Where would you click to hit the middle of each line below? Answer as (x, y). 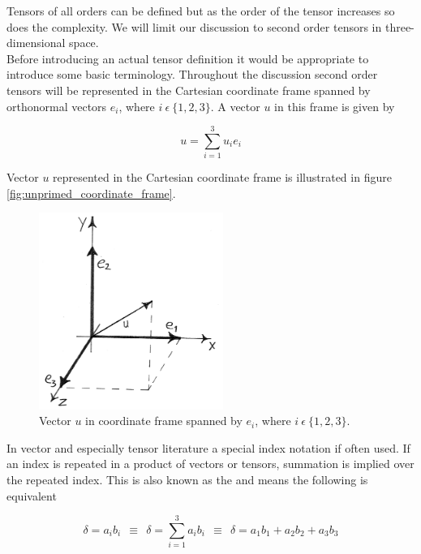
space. (84, 43)
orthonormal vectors (57, 106)
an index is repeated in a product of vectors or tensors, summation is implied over (210, 464)
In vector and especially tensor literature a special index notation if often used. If (208, 447)
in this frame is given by (335, 106)
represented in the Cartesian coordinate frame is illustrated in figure (222, 177)
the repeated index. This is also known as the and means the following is (187, 479)
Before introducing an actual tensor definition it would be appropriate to (188, 58)
